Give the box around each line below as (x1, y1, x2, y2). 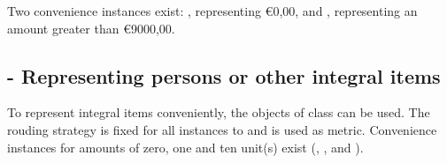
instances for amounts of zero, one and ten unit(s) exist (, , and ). (7, 137, 364, 156)
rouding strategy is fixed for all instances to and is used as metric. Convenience (7, 120, 437, 138)
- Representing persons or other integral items (7, 62, 441, 89)
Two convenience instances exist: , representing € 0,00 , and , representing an (7, 2, 418, 19)
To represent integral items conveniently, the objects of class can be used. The (7, 103, 430, 122)
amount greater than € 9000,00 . (7, 19, 175, 37)
